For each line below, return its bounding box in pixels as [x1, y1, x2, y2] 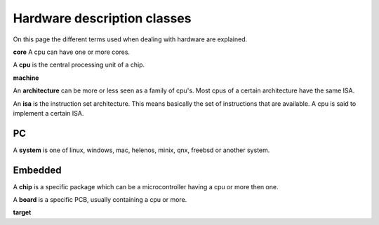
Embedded [13, 164, 62, 176]
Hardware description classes [13, 11, 192, 26]
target [13, 208, 32, 217]
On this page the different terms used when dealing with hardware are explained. [13, 35, 248, 43]
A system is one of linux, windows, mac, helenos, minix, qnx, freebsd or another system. [13, 146, 270, 154]
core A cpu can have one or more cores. [13, 48, 130, 56]
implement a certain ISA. [13, 109, 84, 117]
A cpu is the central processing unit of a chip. [13, 60, 145, 69]
